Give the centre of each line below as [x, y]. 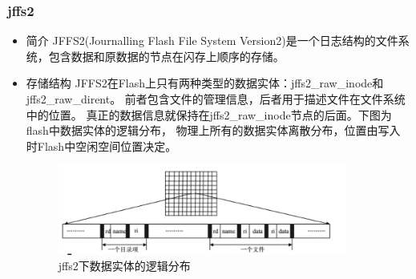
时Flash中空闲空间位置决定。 [101, 146]
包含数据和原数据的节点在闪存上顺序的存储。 [166, 56]
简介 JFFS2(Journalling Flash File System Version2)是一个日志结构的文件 [212, 40]
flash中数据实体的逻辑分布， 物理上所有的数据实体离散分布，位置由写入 [213, 130]
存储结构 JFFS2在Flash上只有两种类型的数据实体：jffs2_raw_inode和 [205, 83]
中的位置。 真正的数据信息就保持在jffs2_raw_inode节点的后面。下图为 [209, 114]
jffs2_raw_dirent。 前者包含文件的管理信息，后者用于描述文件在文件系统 [216, 99]
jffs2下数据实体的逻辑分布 [124, 266]
